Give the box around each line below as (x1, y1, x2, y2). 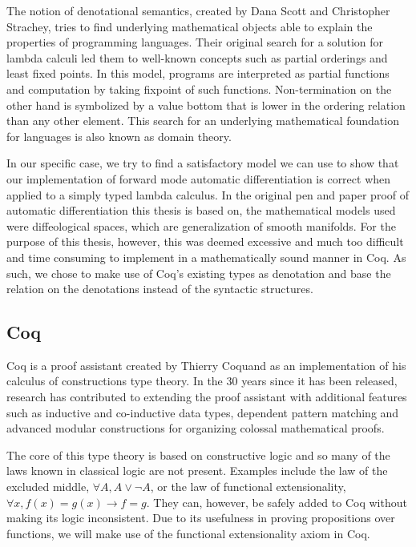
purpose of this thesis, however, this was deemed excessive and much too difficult (6, 233, 404, 250)
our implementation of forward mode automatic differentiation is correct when (6, 170, 391, 187)
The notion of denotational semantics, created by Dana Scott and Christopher (6, 2, 390, 18)
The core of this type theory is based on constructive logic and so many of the (6, 446, 390, 463)
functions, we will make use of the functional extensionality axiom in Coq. (6, 525, 370, 541)
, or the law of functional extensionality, (150, 478, 346, 495)
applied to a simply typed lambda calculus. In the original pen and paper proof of (6, 186, 410, 203)
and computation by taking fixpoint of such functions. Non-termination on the (6, 80, 392, 97)
